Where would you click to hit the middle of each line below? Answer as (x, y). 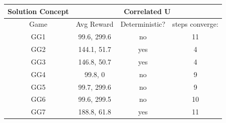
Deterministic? (143, 24)
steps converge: (195, 24)
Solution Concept (38, 11)
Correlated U (147, 11)
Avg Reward (95, 24)
